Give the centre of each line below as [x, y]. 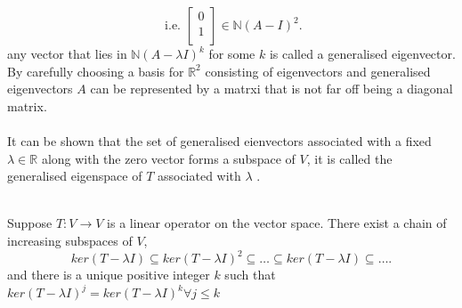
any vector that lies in [67, 53]
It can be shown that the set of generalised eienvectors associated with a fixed [219, 140]
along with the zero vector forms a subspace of [168, 158]
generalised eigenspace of [75, 176]
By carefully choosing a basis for [96, 71]
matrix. [27, 105]
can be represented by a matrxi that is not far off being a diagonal [272, 89]
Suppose [30, 223]
